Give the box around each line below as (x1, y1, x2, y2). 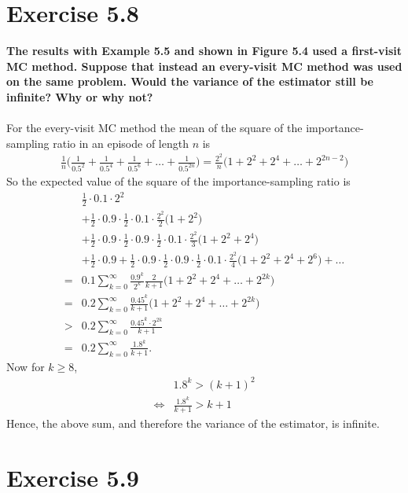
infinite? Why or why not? (6, 88, 153, 105)
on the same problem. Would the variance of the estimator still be (6, 73, 373, 90)
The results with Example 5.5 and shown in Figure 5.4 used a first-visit (6, 42, 402, 59)
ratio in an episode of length (53, 134, 189, 151)
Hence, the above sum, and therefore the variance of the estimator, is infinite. (6, 414, 380, 431)
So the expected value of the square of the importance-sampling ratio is (6, 173, 351, 189)
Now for (6, 358, 45, 374)
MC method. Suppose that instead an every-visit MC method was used (6, 57, 402, 74)
